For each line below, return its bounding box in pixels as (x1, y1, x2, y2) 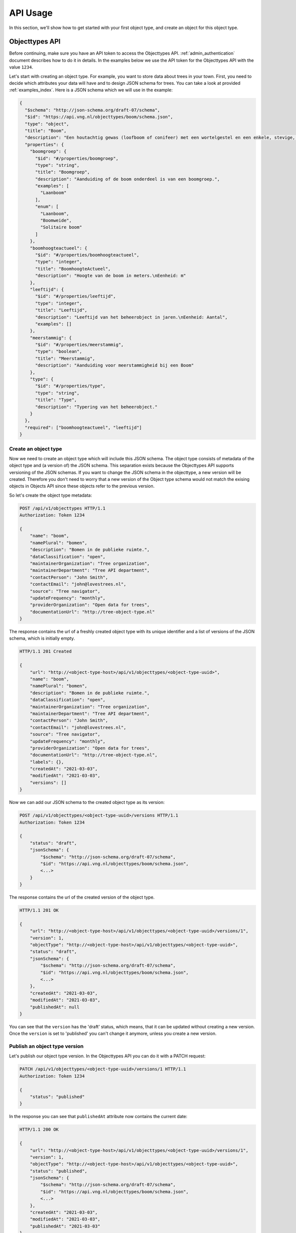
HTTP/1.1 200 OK (19, 1127, 59, 1132)
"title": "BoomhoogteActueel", (35, 266, 111, 271)
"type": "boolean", (35, 349, 82, 355)
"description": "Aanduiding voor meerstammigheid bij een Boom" (35, 363, 194, 368)
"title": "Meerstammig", (35, 356, 96, 361)
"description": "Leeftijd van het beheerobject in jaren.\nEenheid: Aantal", (35, 314, 228, 320)
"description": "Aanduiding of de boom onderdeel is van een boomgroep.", (35, 176, 220, 182)
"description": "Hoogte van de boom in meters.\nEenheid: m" (35, 273, 186, 279)
